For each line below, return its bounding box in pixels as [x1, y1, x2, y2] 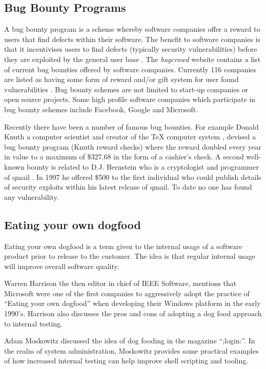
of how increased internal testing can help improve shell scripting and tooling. [4, 355, 249, 366]
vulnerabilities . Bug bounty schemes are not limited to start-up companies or [4, 84, 249, 94]
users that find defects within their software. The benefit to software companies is [4, 33, 260, 44]
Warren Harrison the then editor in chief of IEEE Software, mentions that [4, 278, 237, 289]
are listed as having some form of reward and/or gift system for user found [4, 74, 239, 85]
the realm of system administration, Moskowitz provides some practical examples [4, 345, 259, 356]
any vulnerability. [4, 191, 59, 202]
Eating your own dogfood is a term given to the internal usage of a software [4, 240, 242, 251]
